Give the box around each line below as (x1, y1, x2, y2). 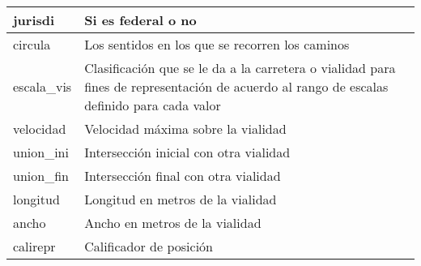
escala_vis (13, 77, 72, 96)
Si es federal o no (84, 11, 197, 29)
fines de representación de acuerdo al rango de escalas (84, 77, 389, 96)
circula (13, 35, 51, 54)
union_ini (13, 143, 69, 161)
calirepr (13, 237, 56, 255)
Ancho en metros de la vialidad (84, 213, 262, 232)
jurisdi (13, 11, 55, 29)
